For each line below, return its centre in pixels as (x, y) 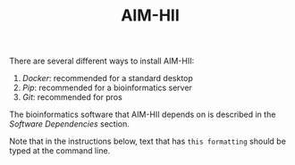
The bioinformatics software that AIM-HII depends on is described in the (143, 115)
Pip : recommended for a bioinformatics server (107, 88)
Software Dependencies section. (69, 124)
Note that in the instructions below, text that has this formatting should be (147, 141)
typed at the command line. (60, 151)
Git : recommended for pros (72, 97)
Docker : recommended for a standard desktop (108, 78)
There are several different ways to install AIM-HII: (102, 61)
